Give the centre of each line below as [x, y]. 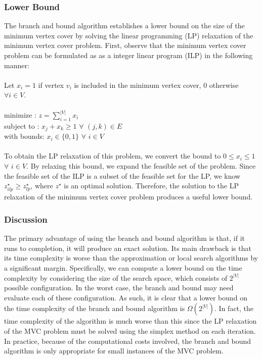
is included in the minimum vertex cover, [138, 85]
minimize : [20, 115]
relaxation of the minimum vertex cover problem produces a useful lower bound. [128, 197]
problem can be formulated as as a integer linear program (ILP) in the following [128, 55]
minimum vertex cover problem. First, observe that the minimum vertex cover [125, 45]
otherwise [224, 85]
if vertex [51, 85]
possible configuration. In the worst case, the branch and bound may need [119, 288]
